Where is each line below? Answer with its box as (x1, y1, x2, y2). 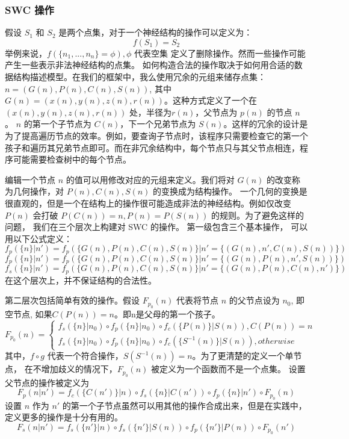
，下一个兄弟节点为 (120, 117, 196, 130)
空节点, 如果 (5, 307, 52, 320)
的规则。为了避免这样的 (211, 208, 304, 221)
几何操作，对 (13, 185, 64, 198)
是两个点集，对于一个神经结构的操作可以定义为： (58, 26, 253, 39)
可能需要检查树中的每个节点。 (13, 153, 131, 166)
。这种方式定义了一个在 (164, 94, 257, 107)
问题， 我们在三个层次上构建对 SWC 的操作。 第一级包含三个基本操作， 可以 (5, 220, 308, 233)
